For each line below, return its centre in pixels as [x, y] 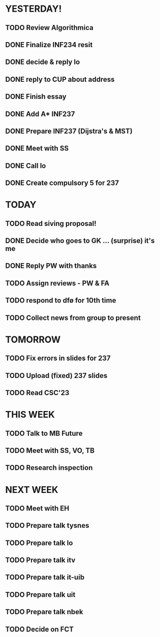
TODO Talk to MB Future [44, 433]
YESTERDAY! [34, 9]
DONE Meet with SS [37, 149]
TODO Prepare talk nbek [44, 612]
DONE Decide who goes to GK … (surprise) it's [80, 241]
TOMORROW [33, 340]
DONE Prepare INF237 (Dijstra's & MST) [69, 131]
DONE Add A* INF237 [40, 114]
